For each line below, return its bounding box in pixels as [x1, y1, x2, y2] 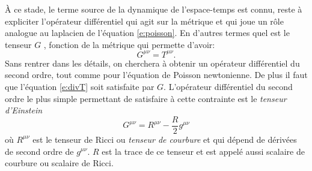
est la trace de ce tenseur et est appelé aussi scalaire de [102, 145, 305, 157]
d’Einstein [5, 104, 43, 116]
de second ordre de [5, 145, 74, 157]
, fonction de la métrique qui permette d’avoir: [43, 38, 215, 50]
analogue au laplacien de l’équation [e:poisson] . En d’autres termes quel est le [5, 26, 290, 39]
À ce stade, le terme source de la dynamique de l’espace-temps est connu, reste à [5, 3, 302, 15]
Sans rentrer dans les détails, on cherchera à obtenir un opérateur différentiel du [5, 56, 300, 69]
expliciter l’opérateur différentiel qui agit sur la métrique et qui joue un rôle [5, 14, 284, 27]
